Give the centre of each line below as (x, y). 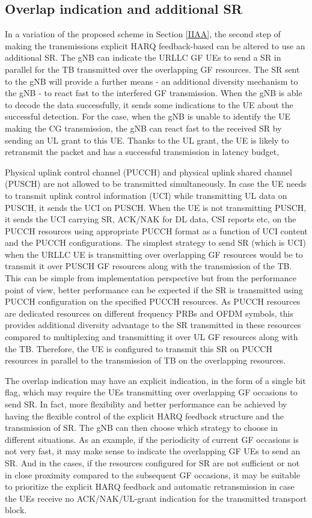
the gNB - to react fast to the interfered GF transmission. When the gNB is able (154, 93)
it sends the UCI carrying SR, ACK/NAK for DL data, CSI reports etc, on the (151, 219)
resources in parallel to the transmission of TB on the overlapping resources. (145, 360)
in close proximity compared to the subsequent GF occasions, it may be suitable (153, 474)
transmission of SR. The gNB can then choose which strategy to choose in (141, 428)
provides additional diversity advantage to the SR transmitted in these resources (153, 325)
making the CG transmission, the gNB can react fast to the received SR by (143, 128)
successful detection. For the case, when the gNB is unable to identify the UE (148, 116)
